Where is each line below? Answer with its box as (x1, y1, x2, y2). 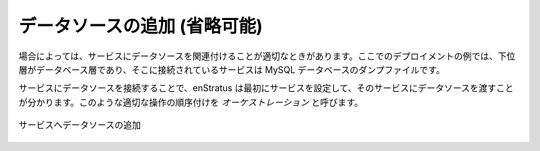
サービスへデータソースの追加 (18, 119, 142, 131)
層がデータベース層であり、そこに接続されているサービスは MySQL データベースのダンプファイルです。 (18, 63, 445, 75)
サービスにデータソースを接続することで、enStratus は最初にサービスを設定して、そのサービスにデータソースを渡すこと (18, 82, 514, 94)
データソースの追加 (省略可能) (18, 15, 264, 37)
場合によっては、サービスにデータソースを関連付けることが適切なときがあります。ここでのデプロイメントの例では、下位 (18, 50, 516, 62)
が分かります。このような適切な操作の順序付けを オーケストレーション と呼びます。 (18, 96, 364, 108)
